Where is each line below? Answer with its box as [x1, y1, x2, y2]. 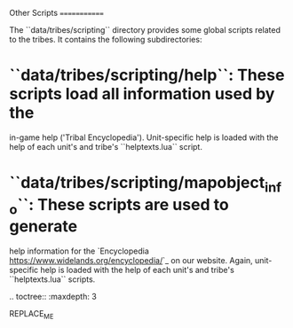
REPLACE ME [9, 308, 54, 321]
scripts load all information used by [9, 84, 275, 105]
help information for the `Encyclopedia [9, 246, 149, 256]
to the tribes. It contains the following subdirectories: [9, 35, 202, 44]
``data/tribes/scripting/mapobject [9, 173, 265, 193]
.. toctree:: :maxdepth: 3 [9, 292, 98, 302]
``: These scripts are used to [17, 194, 229, 215]
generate [9, 216, 78, 237]
